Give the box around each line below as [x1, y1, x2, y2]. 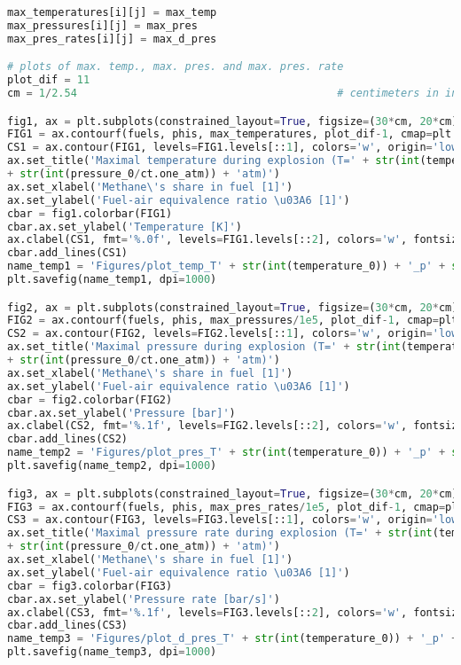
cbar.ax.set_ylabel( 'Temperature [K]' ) [7, 220, 242, 233]
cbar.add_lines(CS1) [7, 246, 129, 260]
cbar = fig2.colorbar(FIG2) [7, 393, 173, 406]
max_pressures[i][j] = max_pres [7, 19, 198, 32]
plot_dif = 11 [7, 74, 90, 87]
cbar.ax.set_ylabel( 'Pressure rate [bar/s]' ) [7, 592, 280, 606]
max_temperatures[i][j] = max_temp [7, 6, 217, 19]
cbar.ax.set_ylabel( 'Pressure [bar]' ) [7, 406, 236, 419]
